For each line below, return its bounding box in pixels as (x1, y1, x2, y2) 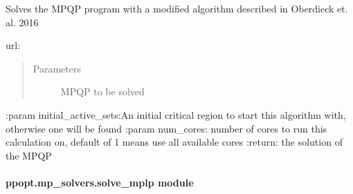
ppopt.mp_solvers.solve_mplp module (6, 175, 194, 189)
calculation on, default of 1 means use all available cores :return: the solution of (6, 135, 343, 149)
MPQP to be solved (60, 84, 145, 99)
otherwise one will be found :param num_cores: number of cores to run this (6, 121, 327, 135)
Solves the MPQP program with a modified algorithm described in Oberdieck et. (6, 1, 348, 15)
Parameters (33, 61, 81, 75)
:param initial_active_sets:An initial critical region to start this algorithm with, (6, 107, 346, 122)
